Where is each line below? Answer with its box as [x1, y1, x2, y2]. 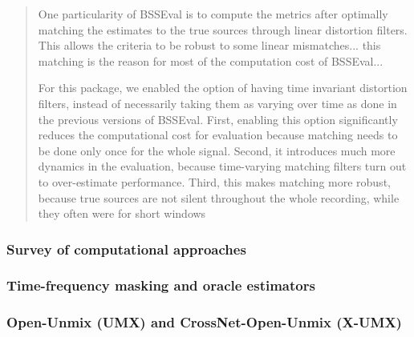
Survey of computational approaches [6, 239, 246, 259]
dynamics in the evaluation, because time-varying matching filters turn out [38, 158, 407, 175]
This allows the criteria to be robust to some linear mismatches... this [38, 37, 381, 54]
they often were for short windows [38, 205, 206, 222]
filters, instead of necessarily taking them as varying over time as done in [38, 94, 397, 111]
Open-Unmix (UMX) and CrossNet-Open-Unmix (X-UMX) [6, 312, 402, 332]
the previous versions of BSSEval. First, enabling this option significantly [38, 110, 398, 127]
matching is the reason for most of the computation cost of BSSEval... [38, 52, 384, 69]
